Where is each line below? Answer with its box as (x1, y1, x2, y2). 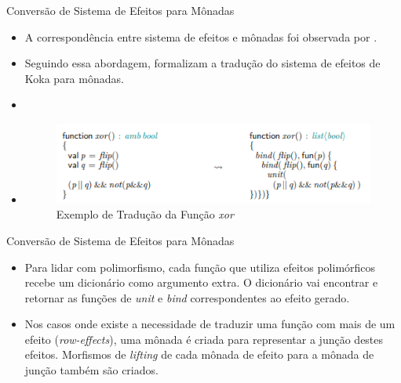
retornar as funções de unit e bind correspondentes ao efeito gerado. (24, 289, 350, 305)
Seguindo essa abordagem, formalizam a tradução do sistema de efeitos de (24, 55, 381, 71)
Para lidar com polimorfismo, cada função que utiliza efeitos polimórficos (24, 258, 376, 275)
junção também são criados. (24, 362, 159, 378)
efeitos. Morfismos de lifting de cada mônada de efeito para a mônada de (24, 346, 374, 363)
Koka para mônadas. (24, 70, 124, 86)
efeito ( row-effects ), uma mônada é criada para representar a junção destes (24, 331, 384, 347)
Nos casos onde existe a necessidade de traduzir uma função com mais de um (24, 316, 396, 332)
